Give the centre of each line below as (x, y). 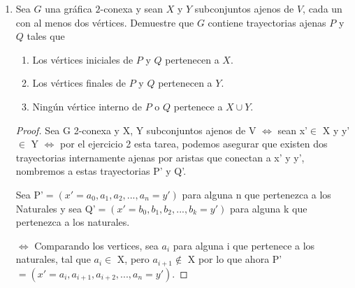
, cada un (323, 8)
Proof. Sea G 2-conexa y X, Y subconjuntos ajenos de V (136, 130)
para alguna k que (268, 208)
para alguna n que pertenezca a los (256, 194)
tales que (46, 36)
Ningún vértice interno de (87, 106)
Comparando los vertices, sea (96, 245)
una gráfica (68, 8)
